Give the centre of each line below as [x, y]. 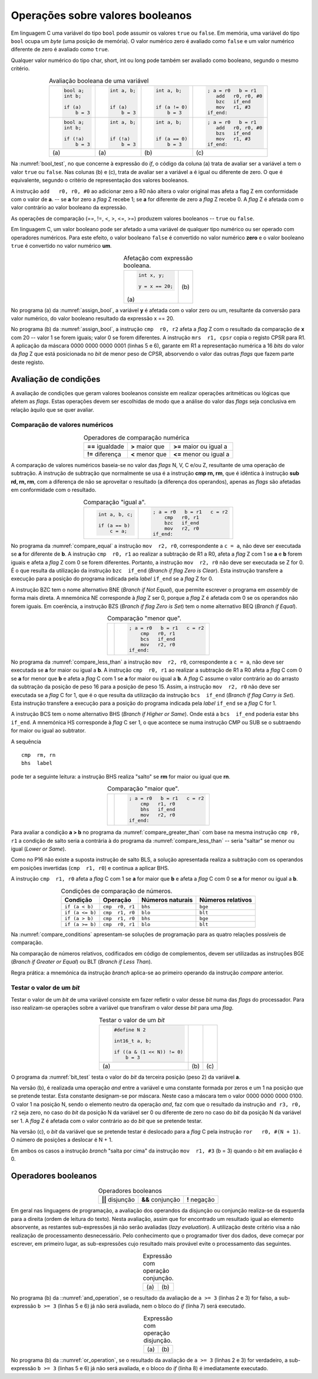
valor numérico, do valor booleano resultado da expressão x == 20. [93, 318]
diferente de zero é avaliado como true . [60, 50]
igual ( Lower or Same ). [39, 849]
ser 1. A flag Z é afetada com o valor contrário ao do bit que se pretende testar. [107, 1121]
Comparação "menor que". [144, 618]
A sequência [26, 741]
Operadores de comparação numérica [136, 438]
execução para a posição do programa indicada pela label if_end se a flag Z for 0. [112, 579]
